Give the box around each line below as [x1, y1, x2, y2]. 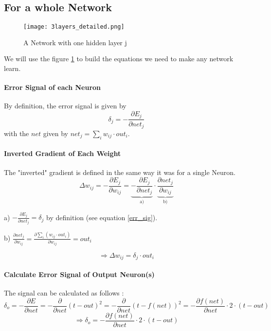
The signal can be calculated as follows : [4, 287, 124, 297]
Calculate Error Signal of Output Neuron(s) [4, 269, 155, 279]
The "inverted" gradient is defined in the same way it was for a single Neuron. [4, 167, 236, 177]
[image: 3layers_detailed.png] [23, 23, 125, 31]
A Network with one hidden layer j [23, 37, 127, 47]
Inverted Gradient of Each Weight [4, 148, 121, 158]
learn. [4, 63, 21, 73]
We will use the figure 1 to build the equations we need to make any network [4, 53, 234, 64]
